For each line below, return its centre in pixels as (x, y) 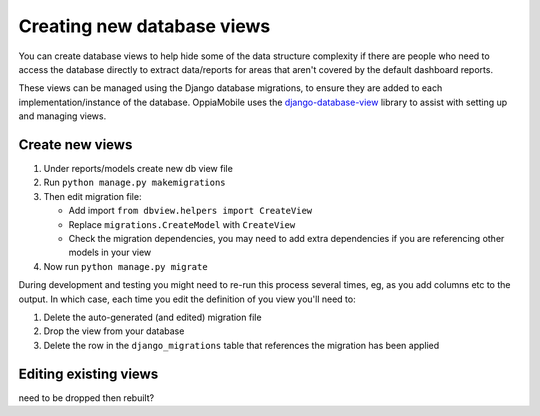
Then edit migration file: (92, 196)
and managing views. (62, 116)
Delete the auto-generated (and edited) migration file (152, 317)
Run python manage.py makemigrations (134, 182)
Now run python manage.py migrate (126, 266)
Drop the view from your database (114, 331)
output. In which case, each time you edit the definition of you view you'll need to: (187, 299)
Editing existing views (88, 373)
